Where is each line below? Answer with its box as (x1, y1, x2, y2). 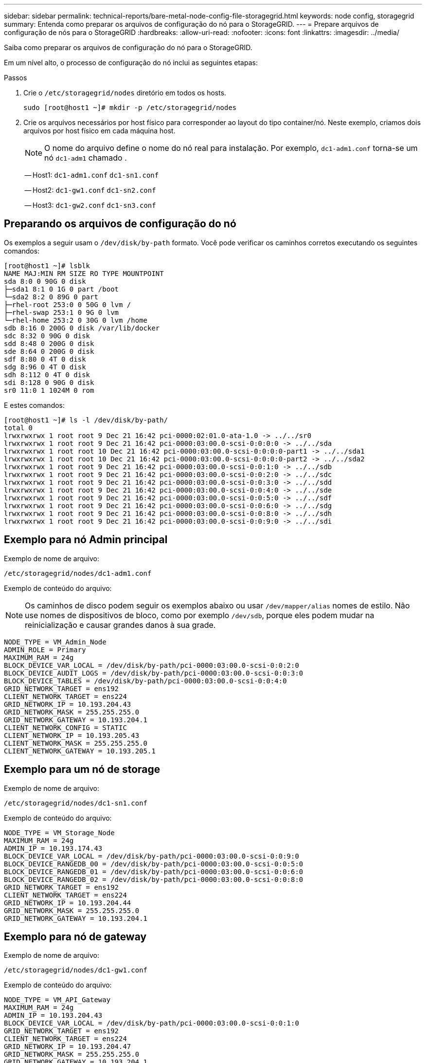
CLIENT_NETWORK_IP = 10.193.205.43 (4, 731, 140, 739)
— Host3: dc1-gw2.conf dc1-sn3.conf (24, 201, 156, 209)
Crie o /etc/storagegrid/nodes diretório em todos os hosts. (23, 89, 227, 97)
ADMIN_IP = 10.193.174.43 (4, 844, 103, 852)
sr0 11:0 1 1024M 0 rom (4, 386, 94, 394)
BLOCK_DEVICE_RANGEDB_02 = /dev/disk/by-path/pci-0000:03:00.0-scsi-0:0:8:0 (4, 875, 303, 883)
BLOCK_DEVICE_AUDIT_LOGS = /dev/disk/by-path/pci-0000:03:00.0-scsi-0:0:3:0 (4, 669, 303, 677)
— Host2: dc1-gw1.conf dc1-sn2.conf (24, 186, 156, 194)
